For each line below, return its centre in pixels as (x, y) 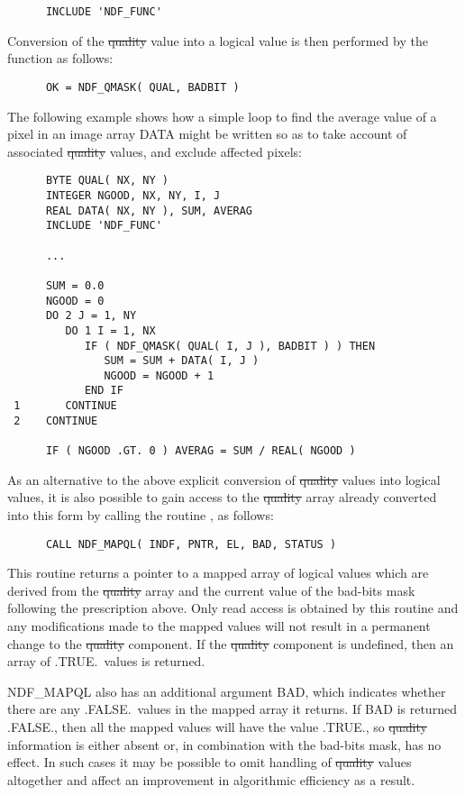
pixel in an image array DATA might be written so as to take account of (207, 134)
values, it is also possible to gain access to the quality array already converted (222, 497)
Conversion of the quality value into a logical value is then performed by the (218, 40)
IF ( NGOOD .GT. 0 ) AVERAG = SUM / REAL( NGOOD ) (201, 451)
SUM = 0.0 (75, 285)
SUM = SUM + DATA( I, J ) (182, 361)
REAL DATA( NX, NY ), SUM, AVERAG (149, 210)
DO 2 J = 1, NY (91, 316)
